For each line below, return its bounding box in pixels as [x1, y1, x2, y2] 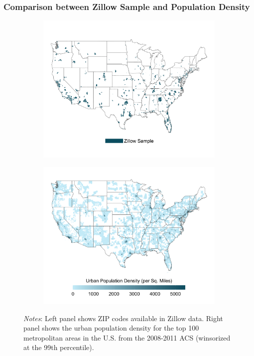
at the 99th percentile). [23, 342, 94, 353]
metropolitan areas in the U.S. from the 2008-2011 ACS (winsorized [23, 332, 231, 343]
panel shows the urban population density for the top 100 [23, 323, 199, 333]
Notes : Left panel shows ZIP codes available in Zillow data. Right [23, 313, 223, 323]
